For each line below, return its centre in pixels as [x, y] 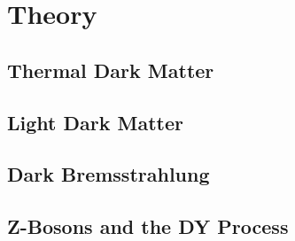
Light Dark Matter [95, 122]
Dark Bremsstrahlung [109, 174]
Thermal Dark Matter [111, 70]
